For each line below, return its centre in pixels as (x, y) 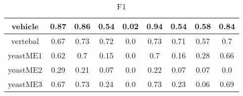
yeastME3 (25, 84)
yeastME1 (25, 55)
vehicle (25, 26)
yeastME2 (25, 70)
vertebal (25, 41)
